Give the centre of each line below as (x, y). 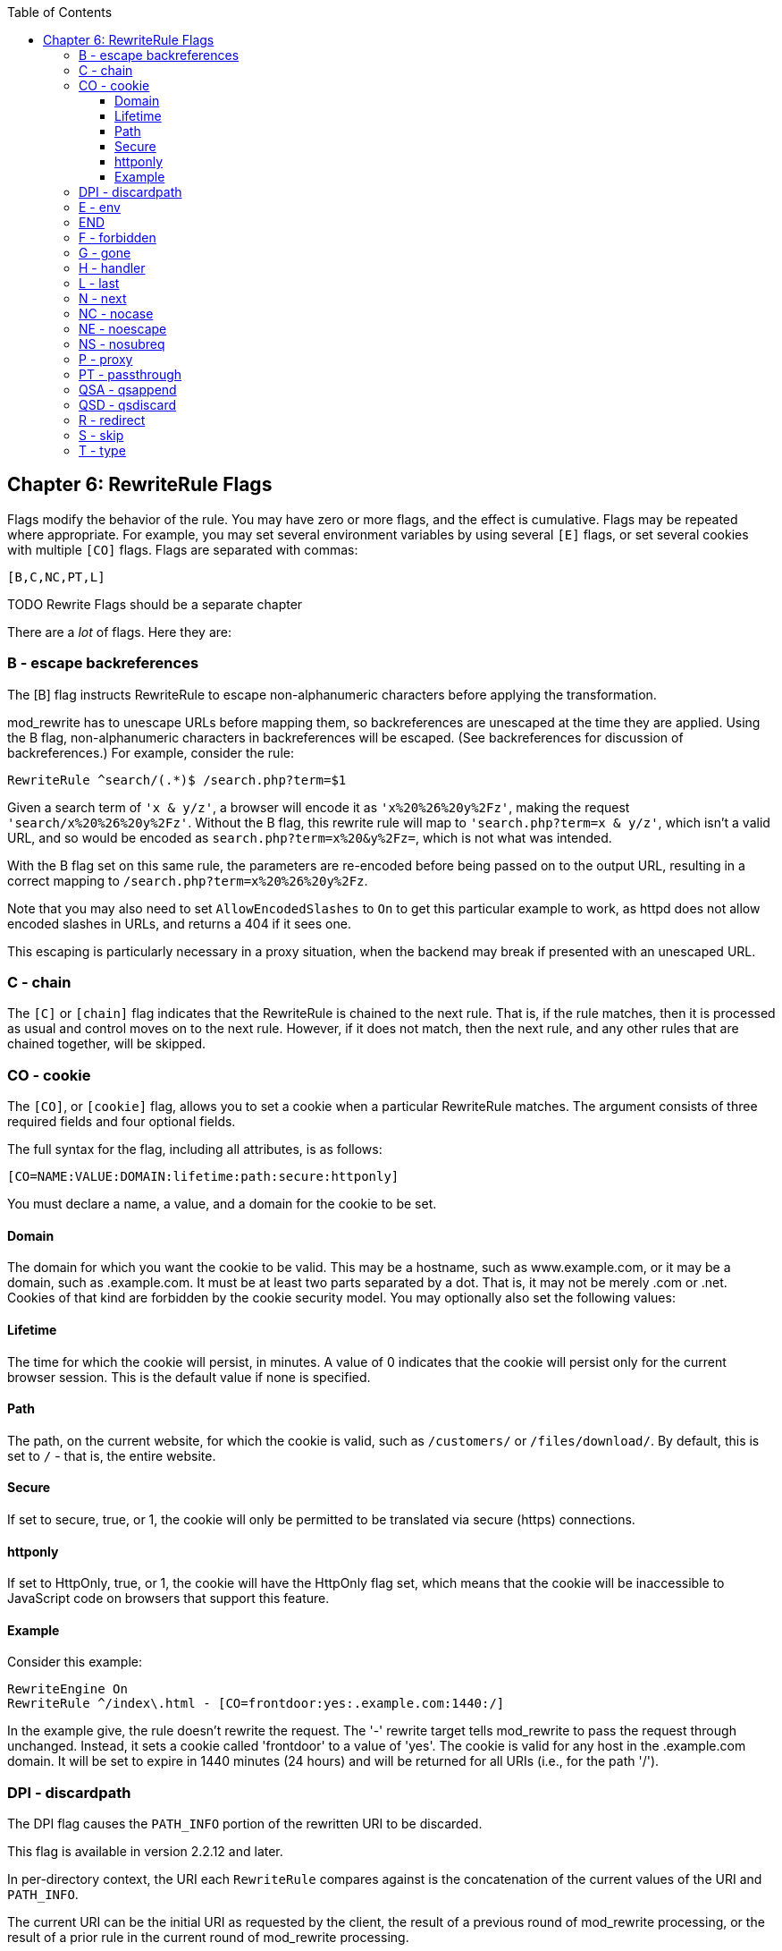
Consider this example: (75, 1662)
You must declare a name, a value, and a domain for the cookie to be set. (222, 1204)
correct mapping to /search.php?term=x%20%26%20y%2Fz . (188, 880)
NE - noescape (123, 329)
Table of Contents (60, 12)
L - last (99, 283)
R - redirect (112, 420)
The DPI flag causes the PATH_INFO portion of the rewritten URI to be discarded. (245, 1824)
